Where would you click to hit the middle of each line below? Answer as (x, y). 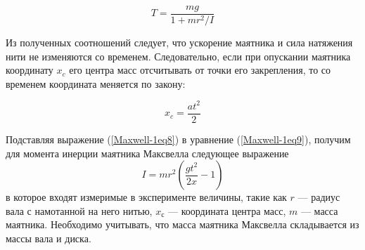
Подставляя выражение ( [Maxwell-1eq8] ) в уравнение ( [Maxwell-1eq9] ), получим (178, 139)
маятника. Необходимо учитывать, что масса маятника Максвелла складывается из (182, 224)
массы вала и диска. (49, 238)
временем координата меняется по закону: (96, 83)
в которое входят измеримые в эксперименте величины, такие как (146, 197)
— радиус (319, 197)
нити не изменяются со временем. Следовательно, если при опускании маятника (178, 56)
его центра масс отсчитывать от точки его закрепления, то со (200, 70)
